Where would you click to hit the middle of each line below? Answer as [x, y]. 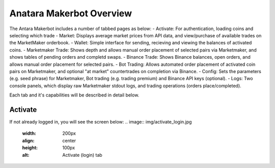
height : [30, 148]
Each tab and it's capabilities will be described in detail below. [74, 95]
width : [29, 133]
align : [28, 140]
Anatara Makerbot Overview [71, 13]
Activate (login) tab [82, 155]
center [69, 140]
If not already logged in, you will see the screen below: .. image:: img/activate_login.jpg [101, 122]
